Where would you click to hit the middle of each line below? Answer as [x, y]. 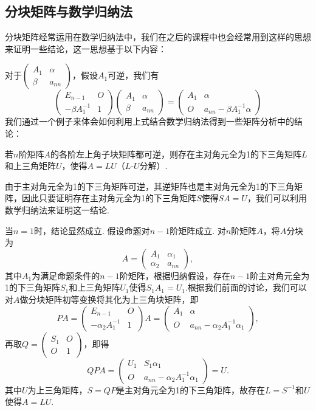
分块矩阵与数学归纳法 [69, 11]
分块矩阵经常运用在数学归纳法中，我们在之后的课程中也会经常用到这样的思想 [158, 37]
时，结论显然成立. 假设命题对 [92, 230]
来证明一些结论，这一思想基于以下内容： [86, 48]
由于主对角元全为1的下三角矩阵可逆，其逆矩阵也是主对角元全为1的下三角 [149, 186]
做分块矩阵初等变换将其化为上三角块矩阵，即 [109, 299]
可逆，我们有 [133, 75]
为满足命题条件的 [66, 275]
